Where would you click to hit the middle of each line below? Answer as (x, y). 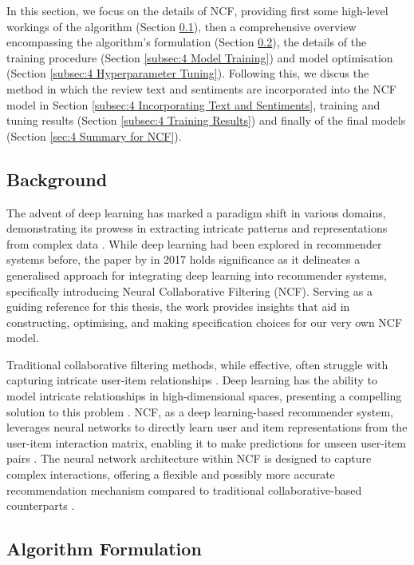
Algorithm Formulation (104, 549)
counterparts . (41, 505)
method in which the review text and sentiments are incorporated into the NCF (201, 88)
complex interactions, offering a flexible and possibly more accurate (171, 474)
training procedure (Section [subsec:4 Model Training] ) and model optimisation (200, 57)
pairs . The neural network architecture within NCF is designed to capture (189, 458)
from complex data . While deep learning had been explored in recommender (194, 243)
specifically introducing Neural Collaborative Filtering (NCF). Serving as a (189, 290)
